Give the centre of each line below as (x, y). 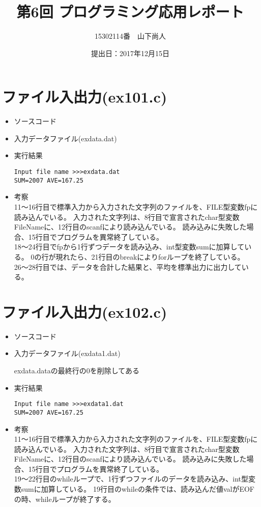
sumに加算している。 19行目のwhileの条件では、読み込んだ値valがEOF (138, 489)
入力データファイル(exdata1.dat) (67, 353)
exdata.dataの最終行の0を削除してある (77, 370)
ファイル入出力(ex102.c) (85, 311)
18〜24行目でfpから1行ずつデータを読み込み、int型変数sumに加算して (129, 247)
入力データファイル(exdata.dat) (65, 138)
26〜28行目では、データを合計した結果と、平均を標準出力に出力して (128, 267)
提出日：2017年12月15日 (130, 53)
